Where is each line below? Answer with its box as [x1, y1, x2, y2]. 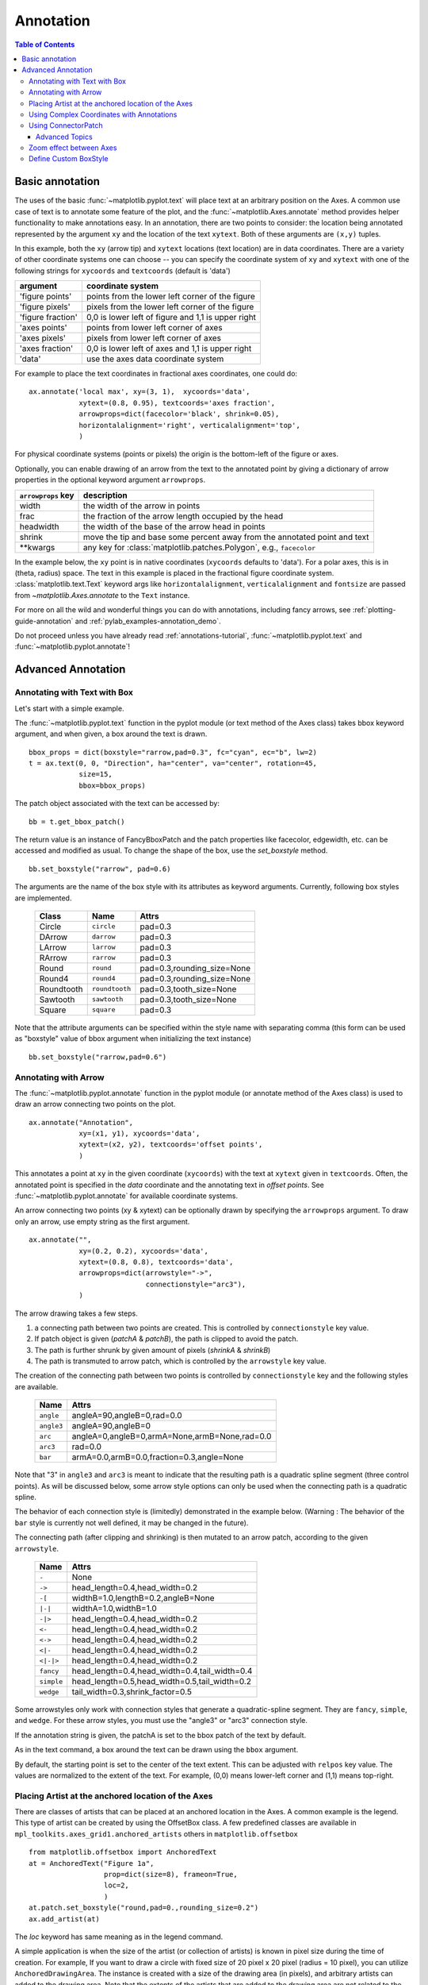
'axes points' [19, 322, 67, 333]
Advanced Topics [36, 132, 93, 141]
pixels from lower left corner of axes [86, 333, 222, 344]
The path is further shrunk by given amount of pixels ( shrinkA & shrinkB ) [34, 1345, 271, 1355]
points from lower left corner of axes [86, 322, 223, 333]
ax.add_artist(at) [29, 1914, 101, 1923]
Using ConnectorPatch [29, 121, 103, 130]
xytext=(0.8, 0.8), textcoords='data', [78, 1257, 234, 1266]
